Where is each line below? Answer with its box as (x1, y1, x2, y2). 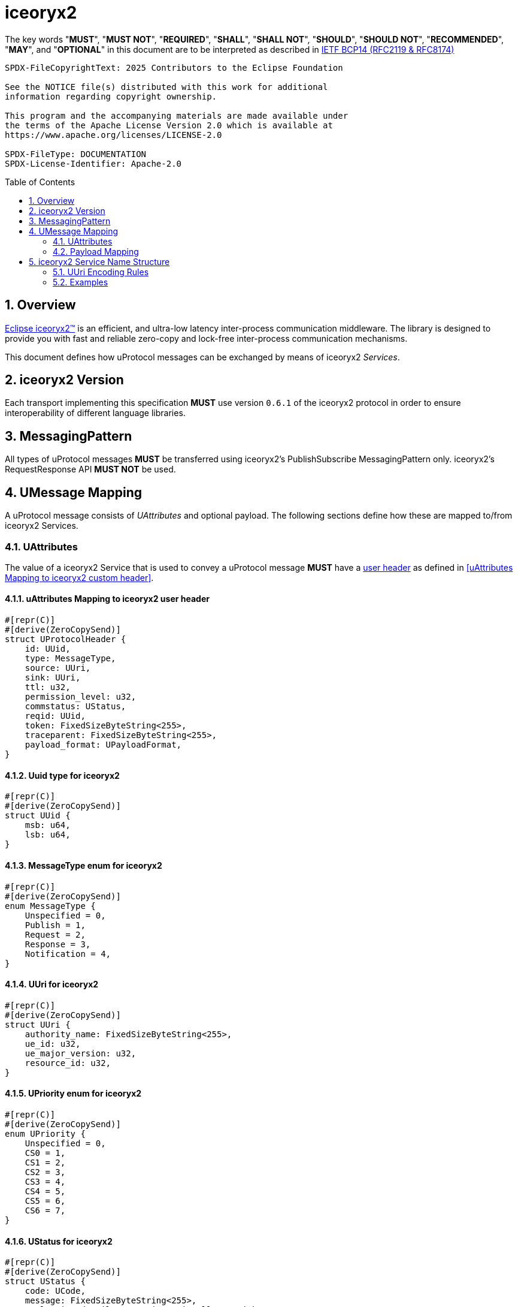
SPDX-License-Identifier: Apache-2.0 (5, 158, 182, 168)
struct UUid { (5, 811, 71, 821)
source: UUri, (25, 663, 91, 673)
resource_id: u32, (25, 1058, 111, 1068)
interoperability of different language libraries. (5, 408, 186, 418)
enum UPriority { (5, 1128, 86, 1139)
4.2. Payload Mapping (53, 246, 139, 257)
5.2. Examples (53, 276, 108, 287)
